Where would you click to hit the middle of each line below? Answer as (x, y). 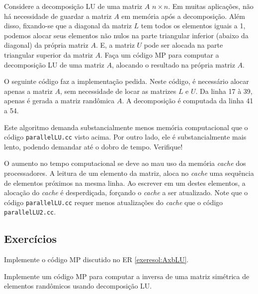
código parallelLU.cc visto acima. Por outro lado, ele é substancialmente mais (125, 137)
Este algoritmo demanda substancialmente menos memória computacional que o (126, 127)
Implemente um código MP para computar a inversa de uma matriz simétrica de (127, 276)
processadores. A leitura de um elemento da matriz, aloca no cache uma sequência (129, 173)
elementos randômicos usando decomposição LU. (78, 286)
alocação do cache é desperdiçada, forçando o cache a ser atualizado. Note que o (126, 192)
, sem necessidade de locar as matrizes (118, 91)
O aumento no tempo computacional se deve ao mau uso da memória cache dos (125, 163)
